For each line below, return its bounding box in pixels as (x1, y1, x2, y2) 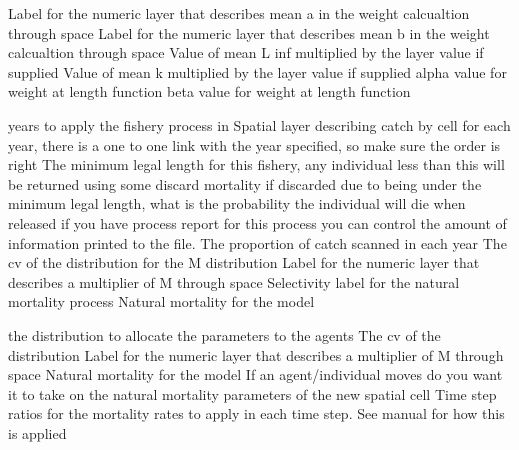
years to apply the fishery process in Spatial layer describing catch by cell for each (8, 114, 511, 135)
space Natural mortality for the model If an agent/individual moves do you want (8, 364, 503, 385)
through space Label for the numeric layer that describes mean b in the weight (8, 22, 490, 43)
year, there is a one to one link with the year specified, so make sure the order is (8, 134, 501, 155)
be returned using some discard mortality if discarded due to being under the (8, 173, 482, 194)
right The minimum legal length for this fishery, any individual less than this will (8, 154, 505, 175)
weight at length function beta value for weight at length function (8, 81, 411, 102)
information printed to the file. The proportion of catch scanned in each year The (8, 232, 507, 253)
